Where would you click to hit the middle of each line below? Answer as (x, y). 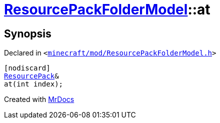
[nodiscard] (27, 68)
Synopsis (28, 33)
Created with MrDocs (39, 99)
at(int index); (34, 84)
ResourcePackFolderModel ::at (107, 9)
